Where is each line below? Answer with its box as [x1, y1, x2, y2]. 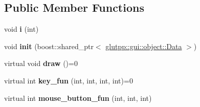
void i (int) [4, 24, 39, 34]
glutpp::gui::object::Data [105, 40, 182, 51]
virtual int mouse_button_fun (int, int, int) [4, 92, 152, 103]
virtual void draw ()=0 [4, 58, 78, 69]
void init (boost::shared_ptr [4, 40, 94, 51]
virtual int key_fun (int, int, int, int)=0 [4, 75, 133, 85]
